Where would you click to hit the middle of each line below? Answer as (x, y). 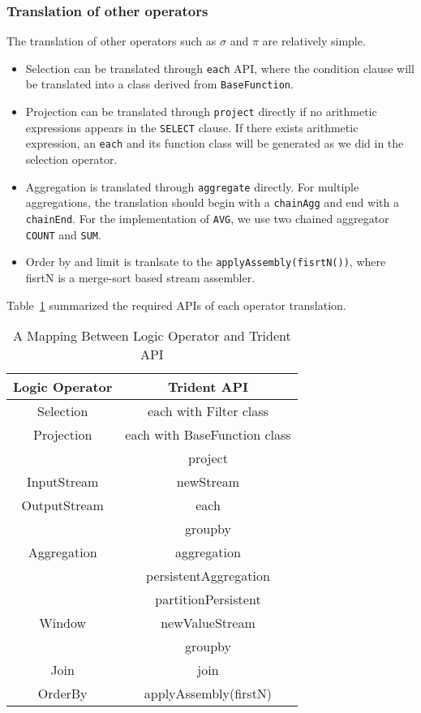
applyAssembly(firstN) (208, 694)
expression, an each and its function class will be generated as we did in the (215, 143)
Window (63, 623)
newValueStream (208, 623)
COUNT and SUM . (63, 234)
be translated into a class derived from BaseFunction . (159, 84)
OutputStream (62, 505)
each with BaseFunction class (208, 435)
